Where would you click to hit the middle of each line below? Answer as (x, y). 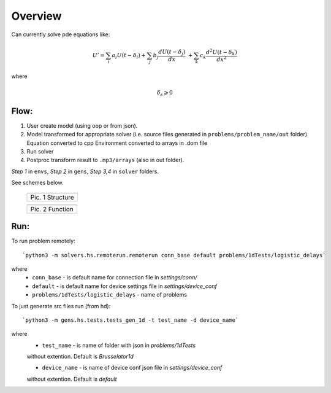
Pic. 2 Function (52, 209)
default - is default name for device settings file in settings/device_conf (124, 286)
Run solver (40, 152)
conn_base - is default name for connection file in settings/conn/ (115, 278)
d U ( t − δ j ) (172, 53)
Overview (36, 16)
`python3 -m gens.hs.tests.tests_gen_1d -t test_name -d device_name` (131, 320)
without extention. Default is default (72, 379)
